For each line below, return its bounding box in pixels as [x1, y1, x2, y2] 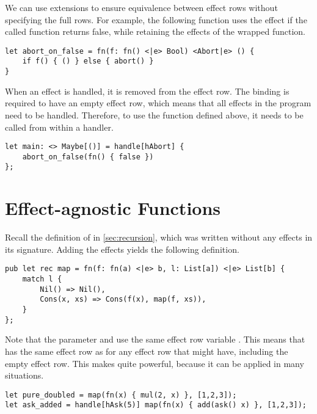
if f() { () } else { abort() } [22, 57, 154, 66]
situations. [5, 369, 44, 382]
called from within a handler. [5, 120, 114, 133]
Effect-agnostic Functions [5, 195, 221, 220]
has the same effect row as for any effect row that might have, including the [5, 344, 288, 357]
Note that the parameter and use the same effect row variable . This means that [5, 333, 305, 346]
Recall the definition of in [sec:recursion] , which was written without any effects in [5, 231, 313, 244]
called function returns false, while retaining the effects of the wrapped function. [5, 25, 305, 38]
